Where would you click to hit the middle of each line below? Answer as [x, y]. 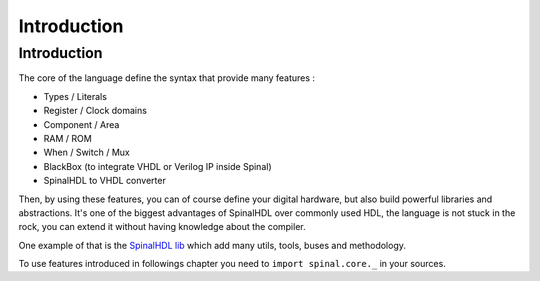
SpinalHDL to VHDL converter [105, 181]
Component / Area [81, 124]
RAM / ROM [67, 138]
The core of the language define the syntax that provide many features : [166, 78]
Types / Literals [75, 96]
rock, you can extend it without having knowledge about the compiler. [162, 227]
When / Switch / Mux [86, 152]
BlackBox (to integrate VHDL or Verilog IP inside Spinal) [157, 166]
